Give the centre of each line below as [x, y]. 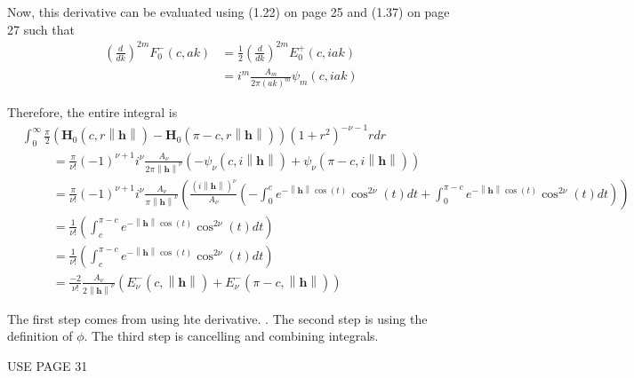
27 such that [41, 29]
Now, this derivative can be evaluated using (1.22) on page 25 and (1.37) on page [229, 12]
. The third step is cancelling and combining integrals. [231, 336]
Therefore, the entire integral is [92, 112]
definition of [40, 336]
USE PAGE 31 [48, 365]
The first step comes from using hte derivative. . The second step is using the [217, 318]
